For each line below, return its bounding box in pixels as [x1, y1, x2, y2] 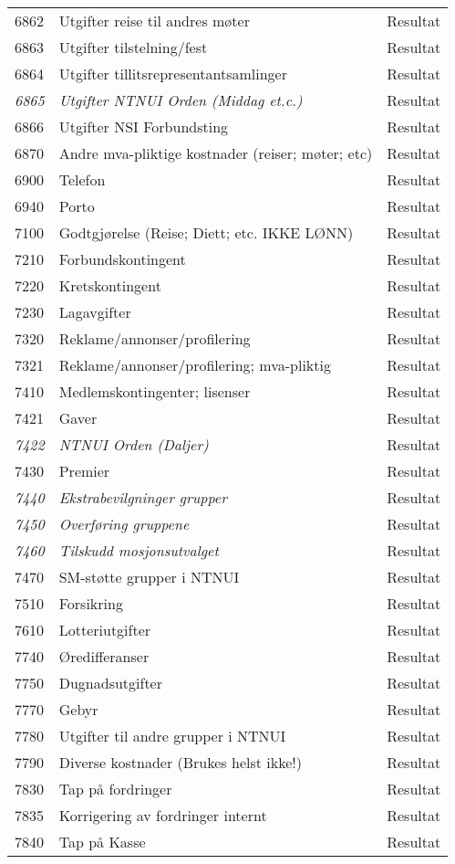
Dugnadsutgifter [58, 672, 162, 693]
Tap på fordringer [58, 778, 172, 799]
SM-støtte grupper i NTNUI [58, 566, 240, 587]
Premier [58, 460, 110, 481]
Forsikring [58, 593, 123, 614]
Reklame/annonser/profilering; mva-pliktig [58, 354, 331, 375]
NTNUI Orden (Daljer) [58, 434, 209, 455]
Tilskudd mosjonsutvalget [58, 540, 219, 561]
